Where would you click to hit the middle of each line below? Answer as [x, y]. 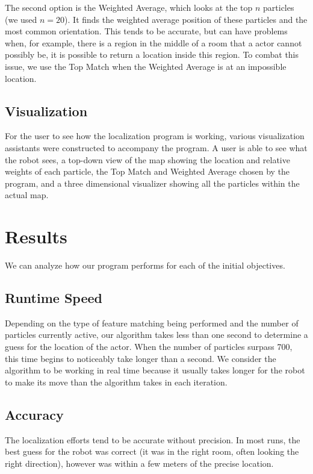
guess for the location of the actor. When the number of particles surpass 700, [149, 347]
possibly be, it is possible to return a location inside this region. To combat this [152, 55]
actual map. [27, 195]
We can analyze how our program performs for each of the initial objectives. [145, 265]
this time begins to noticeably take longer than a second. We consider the [141, 358]
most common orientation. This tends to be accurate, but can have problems [146, 31]
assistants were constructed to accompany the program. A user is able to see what [156, 147]
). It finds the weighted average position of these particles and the [186, 19]
